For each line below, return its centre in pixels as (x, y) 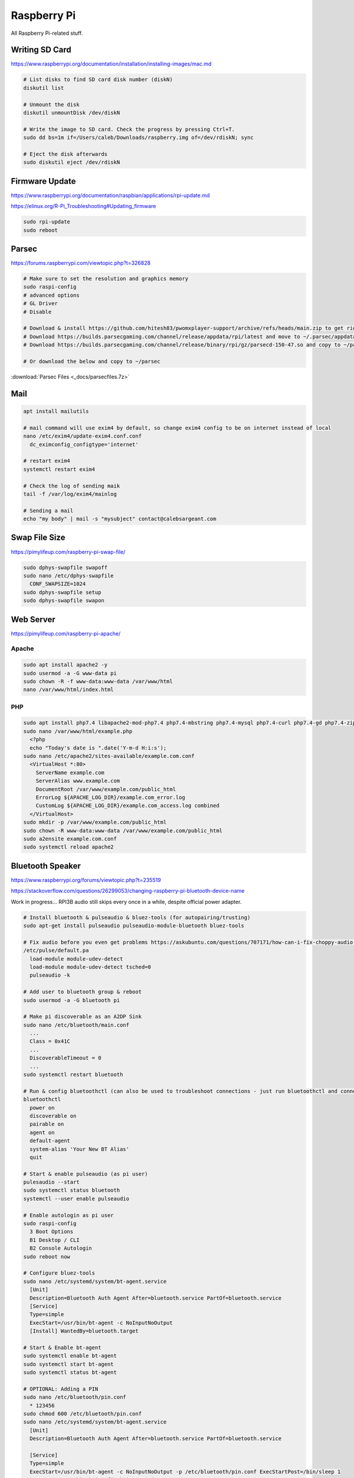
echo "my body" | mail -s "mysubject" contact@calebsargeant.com (120, 519)
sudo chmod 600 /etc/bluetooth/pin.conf (82, 1414)
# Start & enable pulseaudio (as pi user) (86, 1174)
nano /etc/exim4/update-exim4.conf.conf (82, 436)
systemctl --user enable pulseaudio (76, 1198)
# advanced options (51, 295)
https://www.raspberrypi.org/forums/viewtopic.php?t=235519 (86, 880)
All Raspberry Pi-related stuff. (47, 33)
